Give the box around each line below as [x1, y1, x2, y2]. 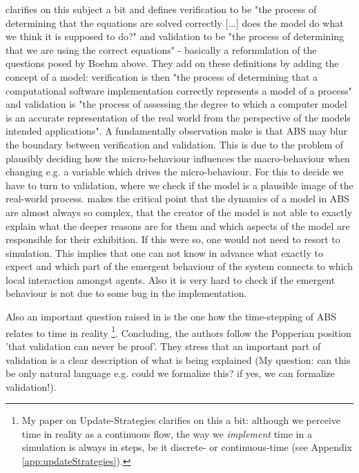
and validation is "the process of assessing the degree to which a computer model [6, 97, 347, 111]
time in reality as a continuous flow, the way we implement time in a [21, 426, 312, 441]
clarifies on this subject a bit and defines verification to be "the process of [6, 2, 317, 16]
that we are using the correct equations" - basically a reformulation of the [6, 42, 317, 57]
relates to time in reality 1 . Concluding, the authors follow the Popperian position [6, 323, 351, 340]
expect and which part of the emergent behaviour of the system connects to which [6, 259, 353, 273]
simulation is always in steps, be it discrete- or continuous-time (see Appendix [21, 440, 353, 454]
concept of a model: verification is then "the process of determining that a [6, 69, 318, 84]
